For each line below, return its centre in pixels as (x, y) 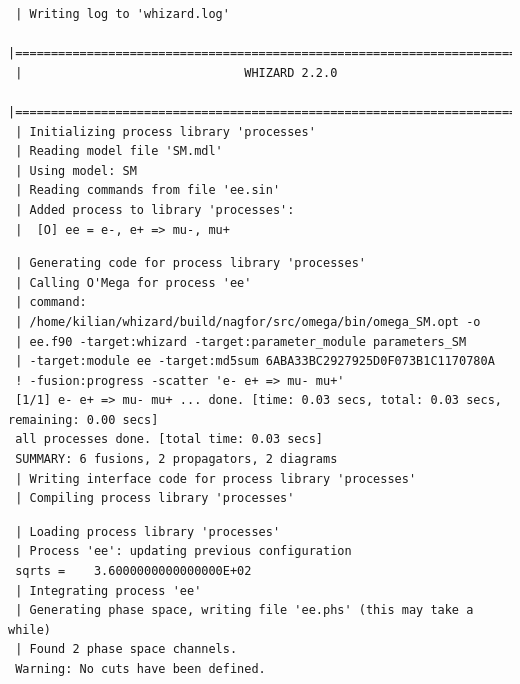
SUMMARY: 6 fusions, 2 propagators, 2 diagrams (176, 459)
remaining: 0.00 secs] (83, 419)
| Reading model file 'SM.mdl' (119, 151)
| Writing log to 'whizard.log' (122, 14)
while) (29, 629)
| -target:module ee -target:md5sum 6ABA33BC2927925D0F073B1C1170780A (255, 361)
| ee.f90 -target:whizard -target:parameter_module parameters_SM (241, 341)
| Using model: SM (76, 170)
